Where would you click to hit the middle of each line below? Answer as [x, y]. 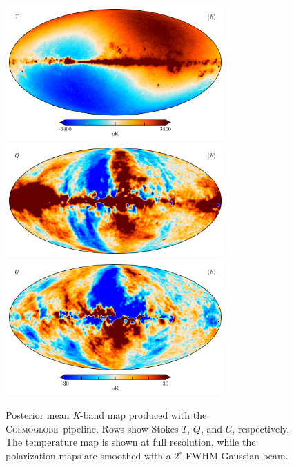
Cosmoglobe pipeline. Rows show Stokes [92, 428]
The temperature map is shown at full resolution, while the [131, 442]
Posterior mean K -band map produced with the [106, 415]
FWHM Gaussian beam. [237, 455]
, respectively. [261, 428]
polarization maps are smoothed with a [88, 455]
